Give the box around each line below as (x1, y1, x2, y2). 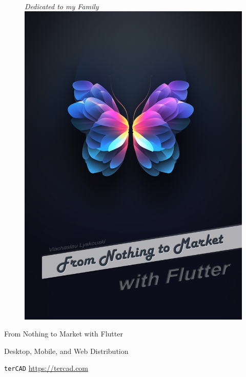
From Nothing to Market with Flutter (4, 328, 123, 339)
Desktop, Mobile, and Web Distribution (4, 345, 129, 356)
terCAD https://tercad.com (4, 363, 89, 373)
